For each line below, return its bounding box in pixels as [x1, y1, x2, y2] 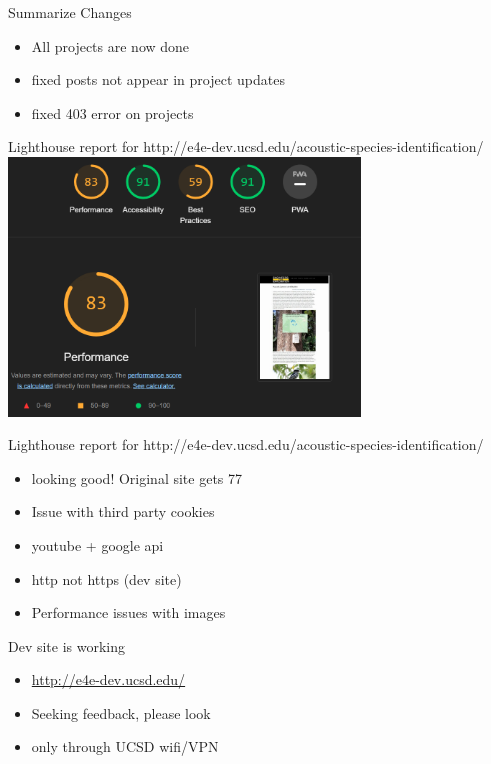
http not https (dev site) [31, 568, 182, 589]
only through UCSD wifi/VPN [31, 736, 219, 757]
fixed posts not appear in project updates [31, 69, 285, 90]
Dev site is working [8, 635, 126, 656]
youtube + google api [31, 534, 164, 555]
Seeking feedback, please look [31, 702, 211, 723]
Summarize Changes [8, 2, 132, 22]
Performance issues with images [31, 602, 226, 623]
